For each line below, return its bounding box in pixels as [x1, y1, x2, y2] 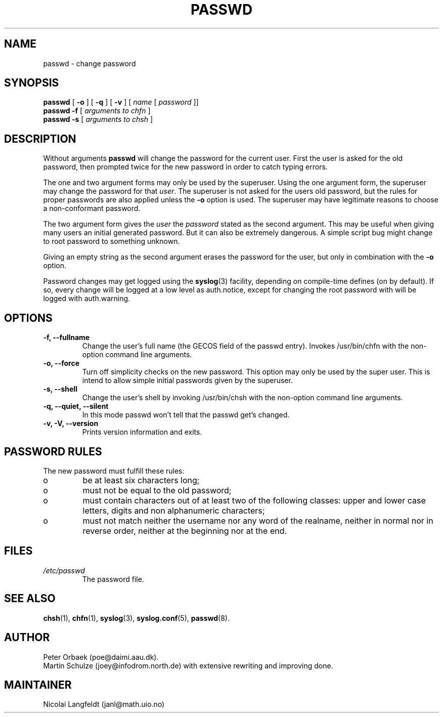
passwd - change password [43, 59, 136, 68]
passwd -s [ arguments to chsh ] [43, 115, 153, 124]
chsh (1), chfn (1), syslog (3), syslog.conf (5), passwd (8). [43, 613, 230, 622]
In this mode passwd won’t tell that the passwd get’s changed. [82, 410, 290, 419]
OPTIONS [4, 311, 53, 324]
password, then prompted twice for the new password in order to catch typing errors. [43, 162, 328, 172]
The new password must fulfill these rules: [43, 466, 185, 475]
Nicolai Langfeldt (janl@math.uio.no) [43, 700, 165, 709]
